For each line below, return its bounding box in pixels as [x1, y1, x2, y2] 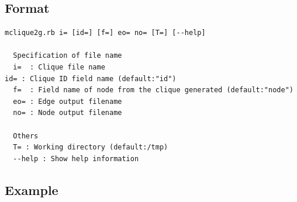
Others [13, 131, 39, 140]
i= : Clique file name [13, 62, 105, 71]
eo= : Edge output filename [13, 97, 122, 106]
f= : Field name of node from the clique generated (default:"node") [13, 86, 293, 95]
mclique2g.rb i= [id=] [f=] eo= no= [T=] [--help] [5, 29, 206, 37]
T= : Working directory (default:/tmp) [13, 143, 168, 152]
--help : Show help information [13, 154, 139, 163]
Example [5, 180, 58, 198]
